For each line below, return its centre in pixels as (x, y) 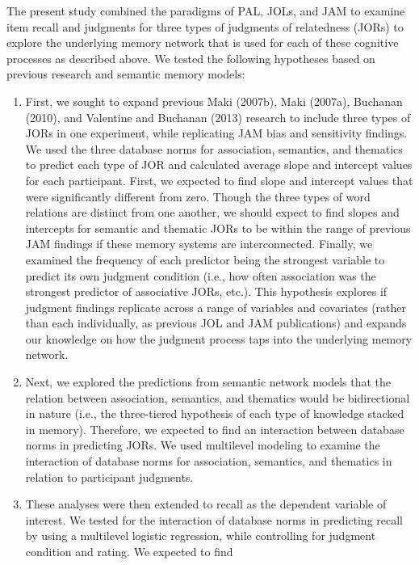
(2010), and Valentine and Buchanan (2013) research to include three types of (218, 117)
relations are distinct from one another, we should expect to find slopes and (212, 212)
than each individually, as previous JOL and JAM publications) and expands (216, 323)
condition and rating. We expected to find (129, 551)
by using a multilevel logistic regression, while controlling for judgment (201, 535)
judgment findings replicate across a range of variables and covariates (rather (216, 307)
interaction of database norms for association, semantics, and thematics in (209, 461)
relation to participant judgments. (109, 476)
